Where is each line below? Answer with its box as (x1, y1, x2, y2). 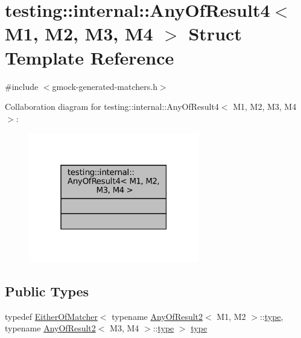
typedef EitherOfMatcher (5, 310, 98, 322)
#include (5, 80, 39, 92)
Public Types (5, 281, 89, 300)
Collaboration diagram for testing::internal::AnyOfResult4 (5, 100, 219, 113)
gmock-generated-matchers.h (52, 80, 157, 92)
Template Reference (5, 45, 174, 69)
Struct (188, 21, 242, 46)
